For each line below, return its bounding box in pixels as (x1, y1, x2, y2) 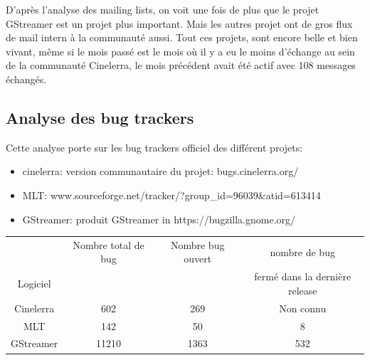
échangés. (6, 71, 47, 86)
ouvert (184, 251, 212, 266)
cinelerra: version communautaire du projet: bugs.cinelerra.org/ (22, 164, 299, 179)
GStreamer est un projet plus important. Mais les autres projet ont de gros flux (6, 16, 353, 31)
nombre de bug (270, 244, 335, 259)
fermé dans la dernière (254, 269, 351, 284)
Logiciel (17, 276, 51, 291)
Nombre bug (170, 237, 225, 252)
